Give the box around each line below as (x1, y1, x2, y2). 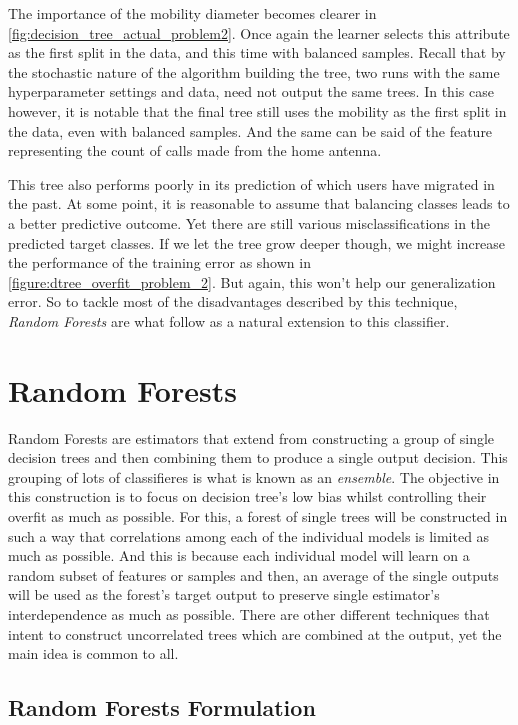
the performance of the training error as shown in (8, 252, 311, 273)
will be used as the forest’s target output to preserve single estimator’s (8, 584, 440, 605)
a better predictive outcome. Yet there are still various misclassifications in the (8, 212, 491, 233)
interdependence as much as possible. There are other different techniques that (8, 603, 490, 624)
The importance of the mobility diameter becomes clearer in (8, 3, 377, 23)
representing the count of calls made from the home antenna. (8, 140, 382, 161)
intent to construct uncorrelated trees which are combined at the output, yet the (8, 623, 502, 644)
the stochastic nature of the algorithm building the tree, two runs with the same (8, 61, 500, 82)
